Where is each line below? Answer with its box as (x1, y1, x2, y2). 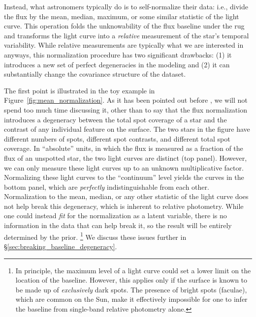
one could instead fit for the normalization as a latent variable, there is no (4, 210, 227, 221)
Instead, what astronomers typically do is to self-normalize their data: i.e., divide (4, 1, 248, 11)
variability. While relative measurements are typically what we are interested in (4, 40, 244, 50)
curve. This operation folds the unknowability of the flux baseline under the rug (4, 21, 245, 31)
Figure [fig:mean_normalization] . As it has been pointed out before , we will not (4, 95, 248, 105)
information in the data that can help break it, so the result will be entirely (4, 220, 232, 231)
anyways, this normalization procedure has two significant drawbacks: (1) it (4, 49, 232, 59)
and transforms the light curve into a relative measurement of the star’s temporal (4, 30, 249, 40)
